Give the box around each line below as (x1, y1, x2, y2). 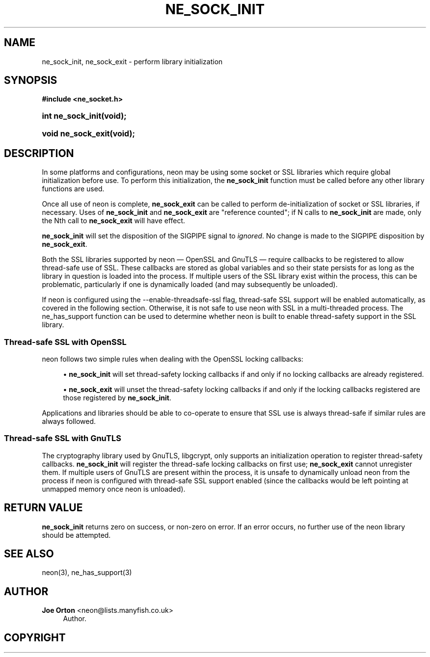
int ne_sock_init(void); (42, 111, 127, 121)
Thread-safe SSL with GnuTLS (4, 433, 121, 444)
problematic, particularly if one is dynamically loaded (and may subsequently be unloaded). (42, 280, 338, 289)
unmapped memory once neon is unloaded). (42, 484, 186, 493)
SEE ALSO (4, 548, 54, 560)
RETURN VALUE (4, 501, 83, 514)
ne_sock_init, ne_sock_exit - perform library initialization (42, 57, 223, 66)
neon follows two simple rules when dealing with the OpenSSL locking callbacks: (42, 355, 303, 364)
